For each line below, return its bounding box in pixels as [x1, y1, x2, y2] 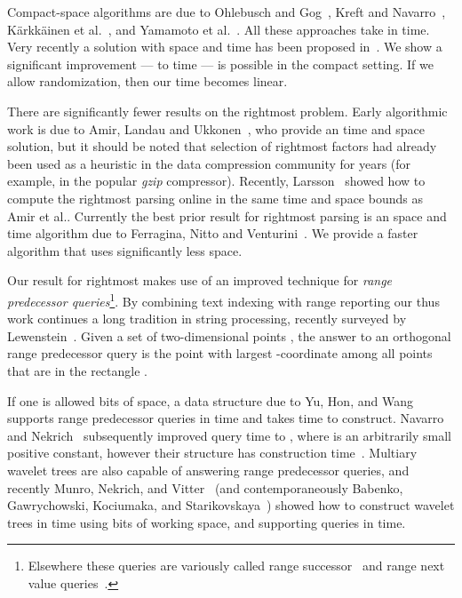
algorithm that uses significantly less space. [7, 241, 243, 259]
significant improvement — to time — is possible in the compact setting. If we [7, 54, 434, 73]
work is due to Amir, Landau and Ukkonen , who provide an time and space [7, 119, 425, 138]
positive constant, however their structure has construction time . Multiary [7, 443, 418, 462]
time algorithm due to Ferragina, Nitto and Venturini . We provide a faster [7, 224, 418, 243]
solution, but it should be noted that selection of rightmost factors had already [7, 137, 437, 155]
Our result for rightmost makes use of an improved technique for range [7, 271, 393, 290]
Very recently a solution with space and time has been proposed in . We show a [7, 37, 442, 56]
